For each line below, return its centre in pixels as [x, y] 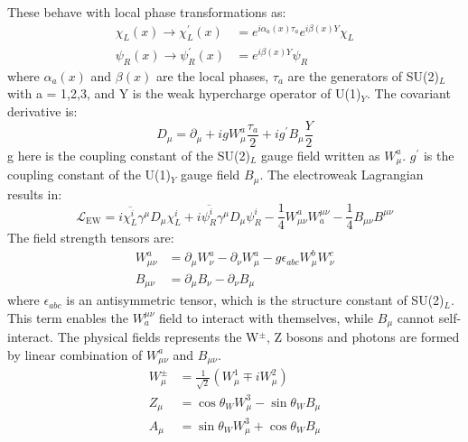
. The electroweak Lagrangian [342, 175]
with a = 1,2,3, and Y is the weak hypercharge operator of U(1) [184, 93]
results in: [35, 193]
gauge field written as [321, 155]
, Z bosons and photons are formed [363, 337]
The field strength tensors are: [91, 238]
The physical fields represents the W [158, 337]
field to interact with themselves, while [267, 317]
